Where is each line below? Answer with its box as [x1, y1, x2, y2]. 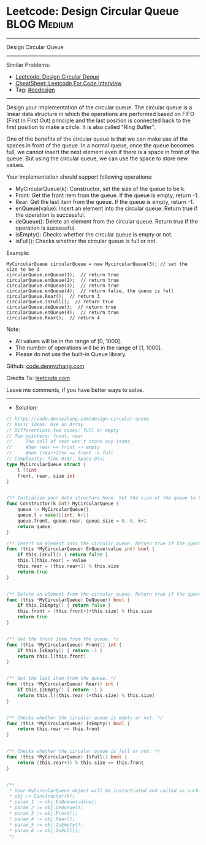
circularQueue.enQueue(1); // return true [6, 271, 120, 278]
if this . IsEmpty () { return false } [17, 602, 112, 609]
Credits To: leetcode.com [6, 374, 71, 381]
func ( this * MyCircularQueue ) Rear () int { [6, 681, 120, 687]
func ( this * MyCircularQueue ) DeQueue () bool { [6, 597, 131, 603]
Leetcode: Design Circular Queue [6, 4, 179, 18]
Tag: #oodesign [15, 86, 55, 93]
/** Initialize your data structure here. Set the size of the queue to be [6, 495, 204, 501]
